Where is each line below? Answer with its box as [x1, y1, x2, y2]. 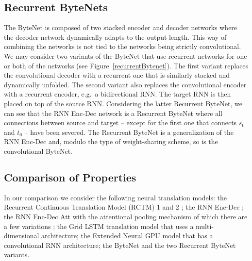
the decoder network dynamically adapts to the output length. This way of [4, 32, 227, 42]
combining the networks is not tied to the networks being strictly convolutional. [4, 41, 241, 51]
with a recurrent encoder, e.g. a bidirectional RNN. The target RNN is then [4, 89, 231, 99]
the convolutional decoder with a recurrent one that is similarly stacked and [4, 70, 230, 80]
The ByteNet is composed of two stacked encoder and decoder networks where [4, 22, 237, 33]
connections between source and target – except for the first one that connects [4, 117, 237, 128]
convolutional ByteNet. [4, 146, 72, 156]
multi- [196, 221, 214, 231]
